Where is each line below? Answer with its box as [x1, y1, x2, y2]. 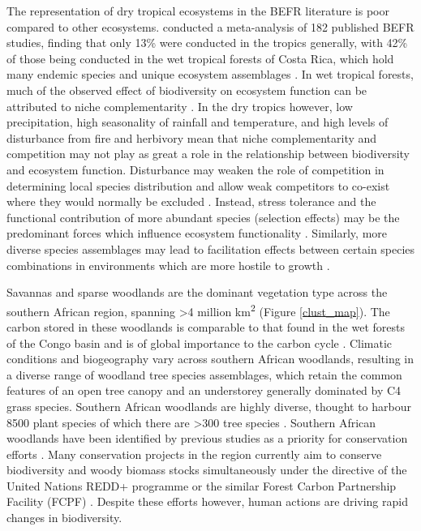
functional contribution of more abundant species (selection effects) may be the [6, 208, 400, 225]
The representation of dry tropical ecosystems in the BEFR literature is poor [6, 2, 389, 19]
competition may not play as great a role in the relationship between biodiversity [6, 145, 410, 162]
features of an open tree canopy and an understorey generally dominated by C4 [6, 382, 402, 399]
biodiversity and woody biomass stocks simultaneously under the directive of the [6, 461, 407, 478]
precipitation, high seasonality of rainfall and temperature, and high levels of [6, 113, 389, 131]
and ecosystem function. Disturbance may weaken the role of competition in [6, 161, 384, 178]
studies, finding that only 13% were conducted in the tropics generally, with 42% [6, 34, 408, 51]
